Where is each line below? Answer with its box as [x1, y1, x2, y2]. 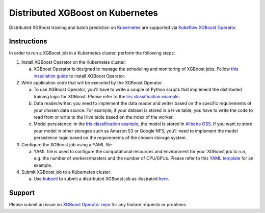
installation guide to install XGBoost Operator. [33, 73, 125, 79]
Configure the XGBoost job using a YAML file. [21, 141, 113, 147]
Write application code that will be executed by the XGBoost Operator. [21, 80, 163, 86]
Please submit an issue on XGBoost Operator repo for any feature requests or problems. [9, 202, 187, 208]
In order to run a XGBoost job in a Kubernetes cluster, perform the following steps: [9, 50, 175, 56]
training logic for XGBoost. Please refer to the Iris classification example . [33, 93, 180, 99]
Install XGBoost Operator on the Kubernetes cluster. [21, 59, 126, 65]
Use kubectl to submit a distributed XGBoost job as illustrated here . [33, 176, 169, 182]
